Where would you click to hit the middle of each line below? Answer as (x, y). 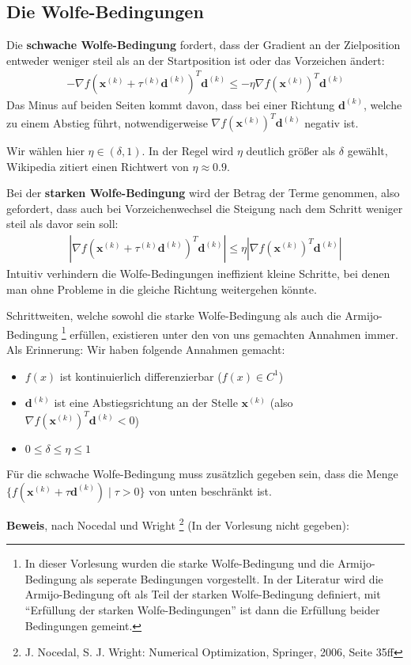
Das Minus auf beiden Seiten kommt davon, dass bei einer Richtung (171, 104)
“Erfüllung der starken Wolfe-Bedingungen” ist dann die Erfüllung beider (202, 609)
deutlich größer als (291, 151)
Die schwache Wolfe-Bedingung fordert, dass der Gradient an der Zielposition (204, 45)
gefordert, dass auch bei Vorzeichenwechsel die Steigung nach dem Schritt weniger (205, 208)
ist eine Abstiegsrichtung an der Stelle (146, 403)
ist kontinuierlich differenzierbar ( (141, 376)
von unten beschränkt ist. (210, 490)
